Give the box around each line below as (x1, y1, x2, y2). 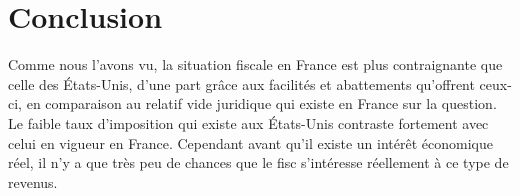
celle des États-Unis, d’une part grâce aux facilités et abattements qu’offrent (8, 73, 475, 94)
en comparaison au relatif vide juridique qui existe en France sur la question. (26, 93, 497, 114)
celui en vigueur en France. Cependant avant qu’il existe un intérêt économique (8, 132, 493, 153)
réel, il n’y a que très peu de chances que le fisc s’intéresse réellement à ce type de (8, 152, 509, 173)
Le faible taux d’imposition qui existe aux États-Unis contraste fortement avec (8, 112, 489, 133)
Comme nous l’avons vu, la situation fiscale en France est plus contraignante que (8, 54, 503, 75)
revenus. (8, 171, 58, 192)
